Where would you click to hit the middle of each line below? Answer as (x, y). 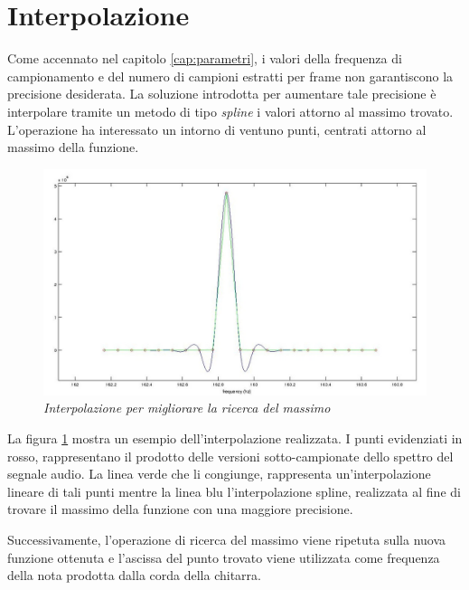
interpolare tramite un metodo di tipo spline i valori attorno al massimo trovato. (230, 111)
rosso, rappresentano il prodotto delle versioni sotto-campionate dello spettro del (230, 456)
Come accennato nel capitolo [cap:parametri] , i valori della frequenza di (205, 58)
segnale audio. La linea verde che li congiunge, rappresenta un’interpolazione (219, 474)
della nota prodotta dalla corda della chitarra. (134, 575)
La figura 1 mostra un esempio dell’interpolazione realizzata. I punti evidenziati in (235, 438)
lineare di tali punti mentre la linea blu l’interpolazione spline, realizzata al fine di (234, 491)
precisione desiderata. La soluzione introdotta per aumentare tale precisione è (222, 94)
